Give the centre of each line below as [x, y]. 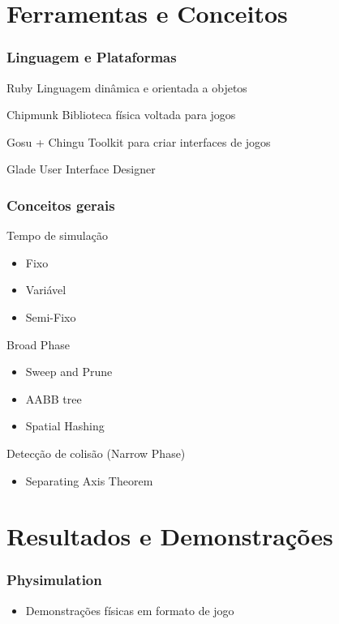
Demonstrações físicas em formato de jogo [130, 610]
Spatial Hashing [65, 426]
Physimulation [54, 580]
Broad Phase [38, 344]
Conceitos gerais [61, 205]
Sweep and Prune [69, 372]
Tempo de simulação [57, 235]
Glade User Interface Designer [81, 169]
